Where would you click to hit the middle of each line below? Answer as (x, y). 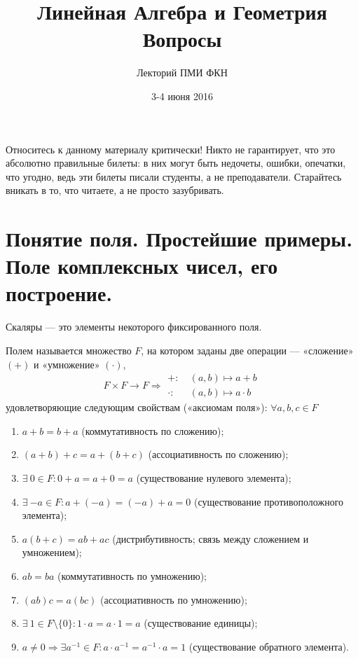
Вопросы (182, 39)
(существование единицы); (201, 623)
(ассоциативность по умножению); (174, 599)
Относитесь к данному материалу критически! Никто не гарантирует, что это (171, 149)
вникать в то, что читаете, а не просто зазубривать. (115, 190)
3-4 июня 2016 (182, 96)
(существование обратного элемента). (269, 646)
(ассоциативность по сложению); (218, 454)
